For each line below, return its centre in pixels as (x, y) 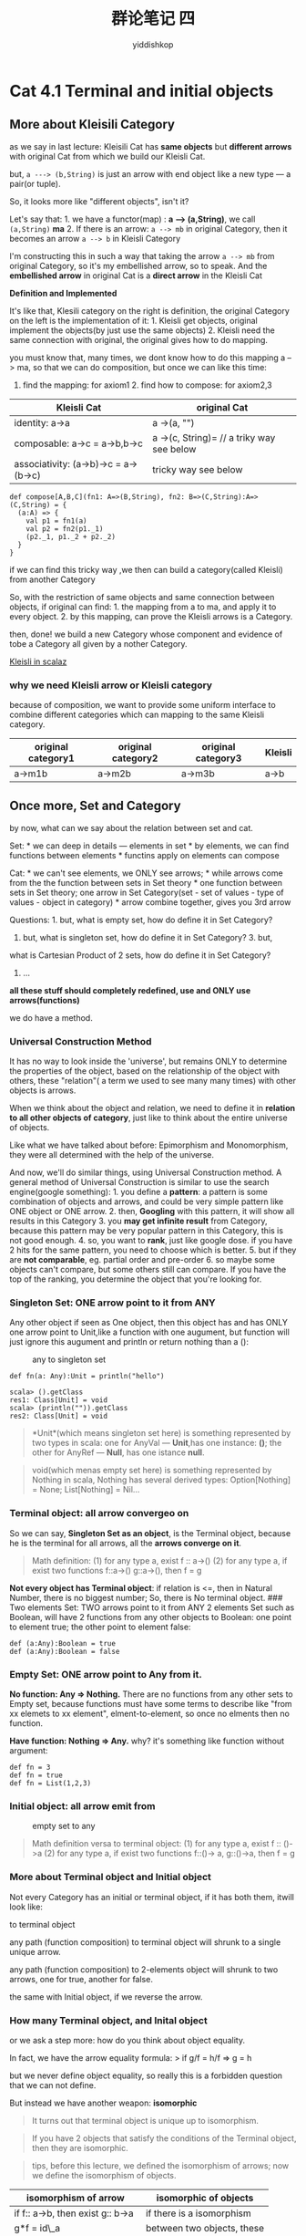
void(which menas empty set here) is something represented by (152, 1471)
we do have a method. (51, 1017)
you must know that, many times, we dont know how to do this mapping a (148, 358)
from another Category (52, 579)
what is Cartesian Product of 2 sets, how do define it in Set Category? (140, 955)
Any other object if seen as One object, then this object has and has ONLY (149, 1323)
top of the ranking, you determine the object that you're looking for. (136, 1279)
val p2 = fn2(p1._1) (65, 529)
